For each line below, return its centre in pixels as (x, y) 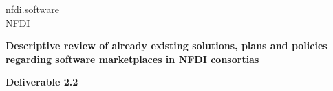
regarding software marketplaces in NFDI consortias (132, 58)
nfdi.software (32, 9)
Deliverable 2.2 (42, 82)
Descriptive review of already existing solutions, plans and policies (166, 45)
